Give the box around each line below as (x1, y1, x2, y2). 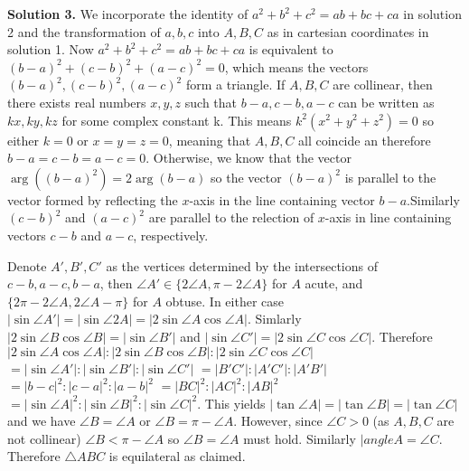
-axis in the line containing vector (189, 190, 375, 209)
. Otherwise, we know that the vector (145, 148, 352, 167)
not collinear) (7, 429, 81, 447)
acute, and (305, 274, 363, 293)
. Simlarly (247, 309, 302, 328)
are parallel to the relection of (148, 208, 314, 227)
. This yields (197, 393, 266, 412)
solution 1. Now (7, 40, 94, 59)
